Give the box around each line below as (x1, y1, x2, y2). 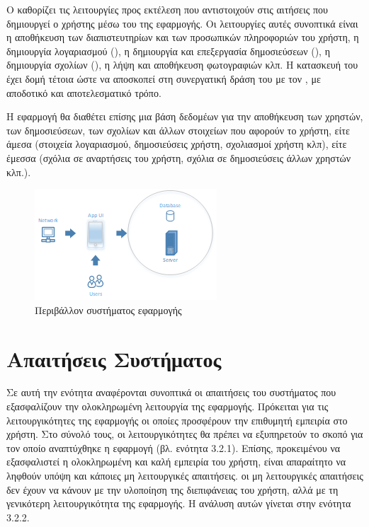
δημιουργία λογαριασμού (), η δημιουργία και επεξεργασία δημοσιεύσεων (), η (6, 43, 330, 58)
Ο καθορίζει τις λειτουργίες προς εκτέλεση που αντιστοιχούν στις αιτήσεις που (6, 2, 328, 16)
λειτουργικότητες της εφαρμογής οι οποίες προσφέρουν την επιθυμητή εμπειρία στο (6, 412, 348, 427)
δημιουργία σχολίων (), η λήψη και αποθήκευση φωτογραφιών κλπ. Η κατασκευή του (6, 57, 358, 72)
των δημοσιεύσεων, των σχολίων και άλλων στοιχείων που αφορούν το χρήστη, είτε (6, 122, 350, 137)
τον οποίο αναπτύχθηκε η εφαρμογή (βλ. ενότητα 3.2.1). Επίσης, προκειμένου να (6, 440, 341, 455)
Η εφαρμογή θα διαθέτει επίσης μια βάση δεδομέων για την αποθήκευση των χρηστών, (6, 109, 363, 124)
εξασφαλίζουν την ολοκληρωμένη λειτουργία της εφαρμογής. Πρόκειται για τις (6, 399, 329, 414)
